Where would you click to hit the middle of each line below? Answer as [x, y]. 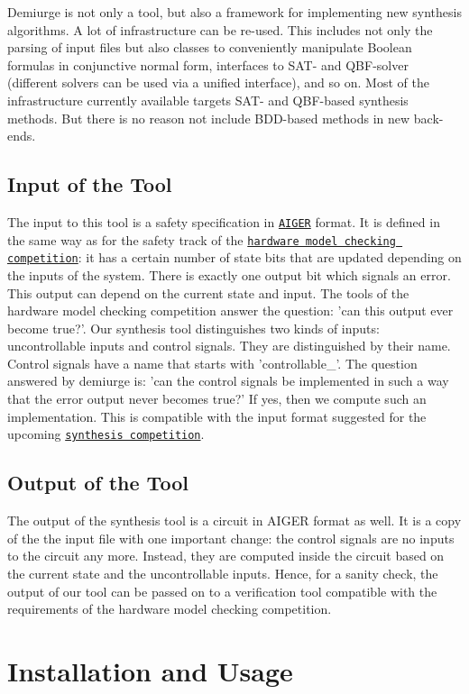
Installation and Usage [150, 670]
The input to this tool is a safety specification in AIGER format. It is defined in [224, 221]
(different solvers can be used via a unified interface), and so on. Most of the [218, 82]
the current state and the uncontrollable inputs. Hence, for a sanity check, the [223, 573]
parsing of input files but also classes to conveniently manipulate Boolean [210, 47]
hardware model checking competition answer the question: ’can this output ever [230, 310]
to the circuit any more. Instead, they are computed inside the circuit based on [226, 556]
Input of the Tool [90, 184]
